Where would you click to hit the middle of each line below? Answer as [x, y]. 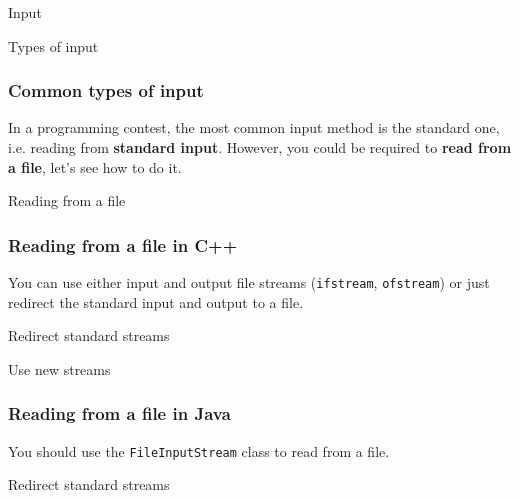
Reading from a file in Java [119, 413]
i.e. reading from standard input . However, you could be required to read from [260, 147]
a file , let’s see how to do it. [95, 166]
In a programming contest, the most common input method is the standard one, [254, 127]
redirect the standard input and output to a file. [156, 301]
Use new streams [59, 368]
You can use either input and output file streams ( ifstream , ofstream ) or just [249, 282]
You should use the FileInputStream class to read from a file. [199, 450]
